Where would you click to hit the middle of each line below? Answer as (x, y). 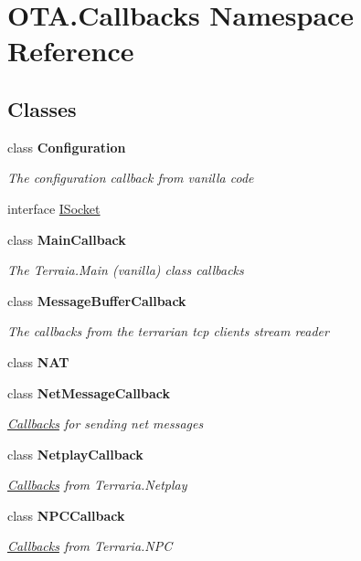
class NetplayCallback (75, 454)
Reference (71, 51)
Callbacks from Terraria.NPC (90, 546)
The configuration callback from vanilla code (131, 178)
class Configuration (67, 147)
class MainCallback (67, 239)
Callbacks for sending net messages (106, 423)
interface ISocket (54, 208)
